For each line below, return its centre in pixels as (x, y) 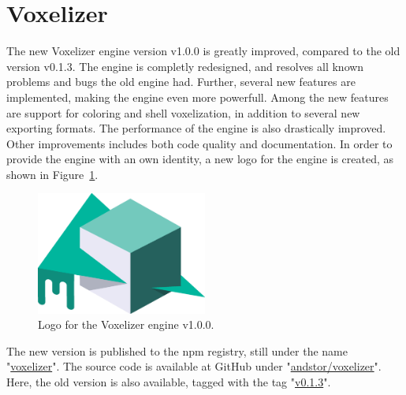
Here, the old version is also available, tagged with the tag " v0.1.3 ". (169, 382)
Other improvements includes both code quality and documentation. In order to (199, 143)
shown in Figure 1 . (52, 174)
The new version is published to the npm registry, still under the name (177, 350)
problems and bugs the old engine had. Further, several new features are (181, 82)
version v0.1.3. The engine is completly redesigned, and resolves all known (185, 66)
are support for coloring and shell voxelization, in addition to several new (183, 112)
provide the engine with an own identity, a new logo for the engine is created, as (200, 159)
